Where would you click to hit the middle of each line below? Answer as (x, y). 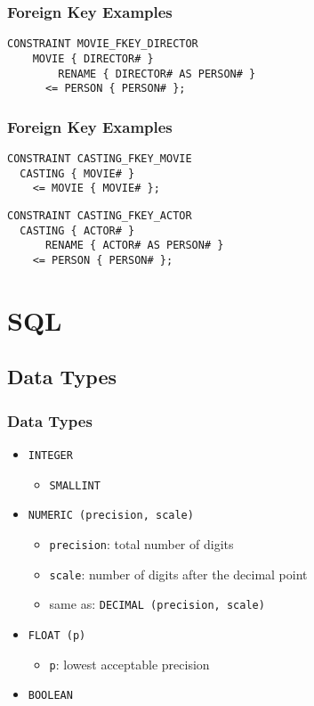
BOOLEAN (50, 696)
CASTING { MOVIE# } (77, 173)
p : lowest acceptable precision (129, 664)
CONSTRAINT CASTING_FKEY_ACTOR (100, 216)
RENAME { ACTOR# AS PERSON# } (134, 246)
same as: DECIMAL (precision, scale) (157, 604)
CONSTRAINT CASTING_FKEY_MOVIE (100, 159)
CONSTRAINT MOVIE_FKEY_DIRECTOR (103, 44)
